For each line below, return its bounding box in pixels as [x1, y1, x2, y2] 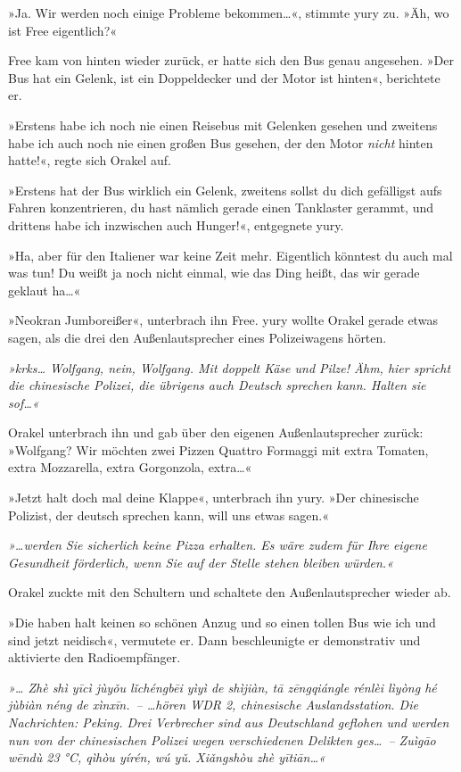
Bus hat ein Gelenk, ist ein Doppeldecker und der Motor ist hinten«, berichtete [8, 68, 440, 87]
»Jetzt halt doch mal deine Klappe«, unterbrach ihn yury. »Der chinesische [8, 488, 419, 507]
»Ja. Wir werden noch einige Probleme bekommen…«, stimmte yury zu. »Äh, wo [8, 4, 449, 21]
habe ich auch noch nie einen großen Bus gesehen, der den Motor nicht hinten [8, 133, 433, 152]
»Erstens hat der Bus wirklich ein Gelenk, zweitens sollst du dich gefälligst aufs [8, 180, 442, 199]
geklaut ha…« [8, 280, 81, 299]
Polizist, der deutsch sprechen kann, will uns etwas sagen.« [8, 505, 330, 524]
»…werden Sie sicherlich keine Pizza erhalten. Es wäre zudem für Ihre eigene [8, 535, 427, 554]
